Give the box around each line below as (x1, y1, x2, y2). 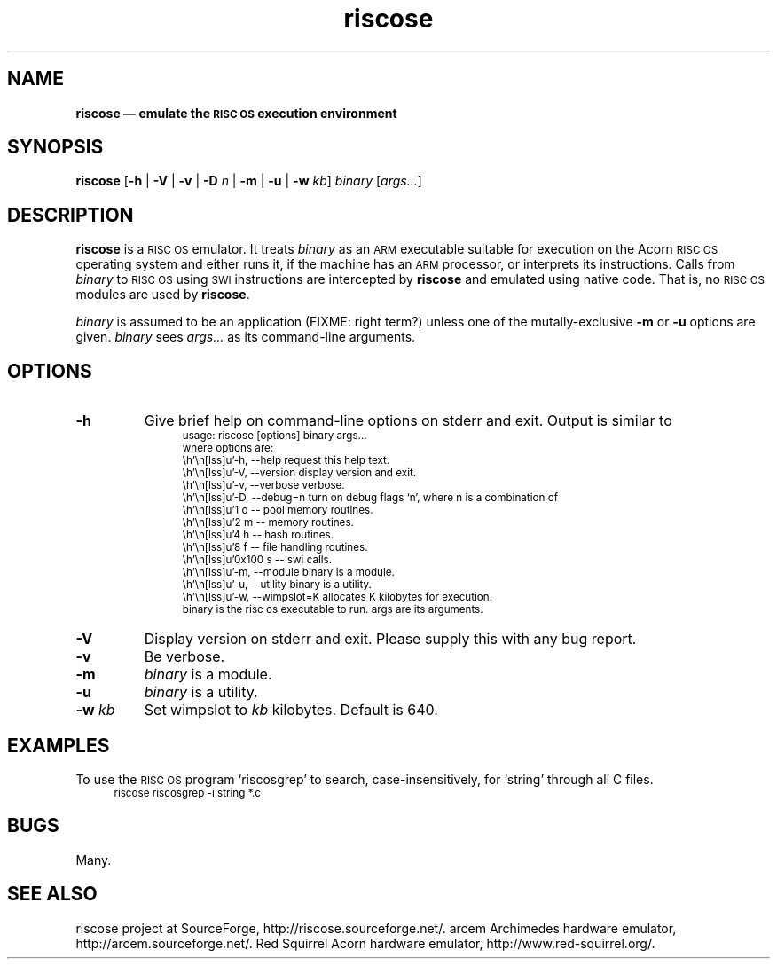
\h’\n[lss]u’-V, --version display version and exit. (182, 467, 417, 480)
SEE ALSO (7, 883, 98, 906)
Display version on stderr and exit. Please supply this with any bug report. (144, 630, 637, 648)
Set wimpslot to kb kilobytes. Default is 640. (144, 701, 438, 719)
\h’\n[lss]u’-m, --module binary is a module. (182, 566, 395, 579)
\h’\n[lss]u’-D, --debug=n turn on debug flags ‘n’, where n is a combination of (182, 491, 558, 505)
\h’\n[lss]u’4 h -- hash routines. (182, 529, 334, 542)
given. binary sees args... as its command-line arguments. (75, 329, 416, 345)
